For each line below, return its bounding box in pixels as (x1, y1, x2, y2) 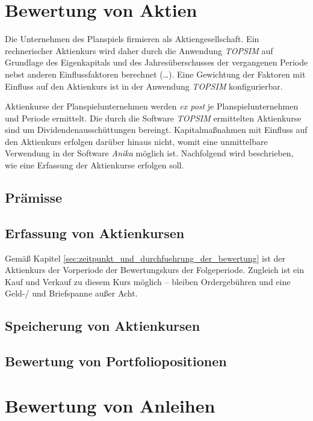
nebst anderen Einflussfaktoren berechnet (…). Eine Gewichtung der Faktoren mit (5, 67, 306, 80)
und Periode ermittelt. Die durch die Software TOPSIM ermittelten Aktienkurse (5, 111, 302, 124)
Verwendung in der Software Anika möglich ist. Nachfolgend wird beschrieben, (5, 147, 294, 159)
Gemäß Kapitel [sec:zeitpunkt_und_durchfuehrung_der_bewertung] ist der (5, 251, 286, 264)
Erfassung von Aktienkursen (5, 223, 185, 242)
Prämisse (5, 188, 63, 207)
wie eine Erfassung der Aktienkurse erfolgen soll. (5, 159, 184, 171)
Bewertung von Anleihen (5, 393, 215, 417)
